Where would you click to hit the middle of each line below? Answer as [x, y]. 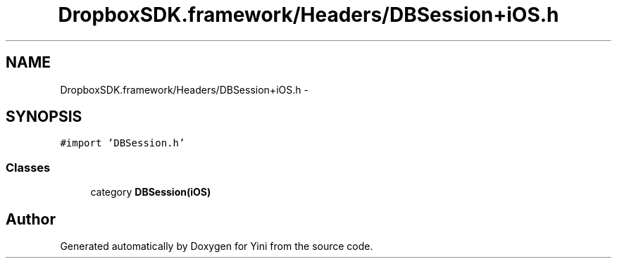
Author [31, 219]
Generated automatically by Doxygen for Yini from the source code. [217, 246]
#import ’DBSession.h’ [123, 143]
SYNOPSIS [44, 117]
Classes [28, 167]
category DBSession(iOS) [151, 192]
